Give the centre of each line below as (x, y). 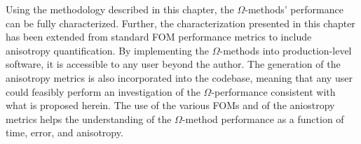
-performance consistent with (273, 91)
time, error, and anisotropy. (64, 132)
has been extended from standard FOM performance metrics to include (159, 37)
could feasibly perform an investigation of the (103, 91)
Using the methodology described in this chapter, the (120, 9)
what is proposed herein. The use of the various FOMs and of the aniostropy (170, 105)
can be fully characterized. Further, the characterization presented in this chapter (180, 23)
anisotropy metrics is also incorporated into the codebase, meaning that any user (179, 77)
